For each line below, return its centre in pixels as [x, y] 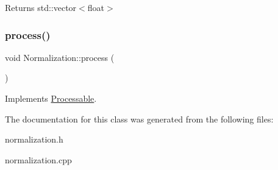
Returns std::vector [41, 7]
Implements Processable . [51, 98]
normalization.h [34, 139]
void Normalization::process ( [60, 57]
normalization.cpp [38, 159]
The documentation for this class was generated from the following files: [139, 119]
